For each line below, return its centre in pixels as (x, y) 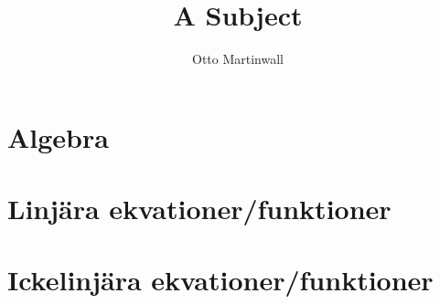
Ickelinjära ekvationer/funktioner (220, 280)
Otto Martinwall (237, 59)
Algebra (58, 136)
